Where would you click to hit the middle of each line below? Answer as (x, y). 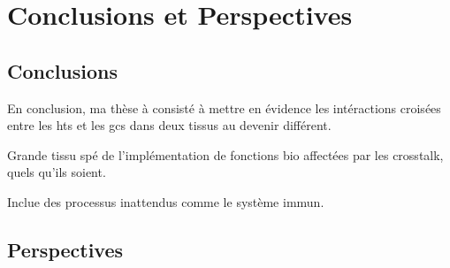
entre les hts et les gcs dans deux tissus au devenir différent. (169, 125)
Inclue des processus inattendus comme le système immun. (166, 201)
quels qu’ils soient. (57, 172)
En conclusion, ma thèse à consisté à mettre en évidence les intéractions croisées (224, 107)
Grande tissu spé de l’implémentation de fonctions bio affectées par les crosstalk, (225, 154)
